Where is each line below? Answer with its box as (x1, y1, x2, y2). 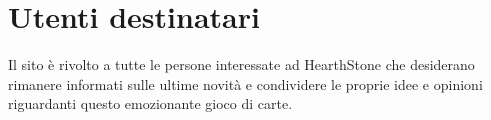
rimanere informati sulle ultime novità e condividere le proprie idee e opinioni (8, 73, 483, 94)
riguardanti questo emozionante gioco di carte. (8, 93, 293, 114)
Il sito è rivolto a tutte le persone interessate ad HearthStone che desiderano (8, 54, 475, 75)
